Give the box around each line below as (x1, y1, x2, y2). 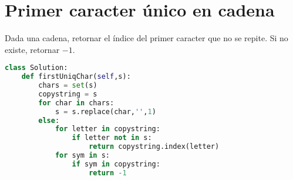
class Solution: (5, 64, 68, 72)
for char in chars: (38, 98, 114, 107)
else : (38, 116, 60, 125)
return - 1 (89, 168, 127, 177)
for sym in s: (55, 151, 110, 160)
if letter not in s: (72, 134, 152, 142)
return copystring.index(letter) (89, 142, 220, 151)
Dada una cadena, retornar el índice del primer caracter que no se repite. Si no (5, 32, 288, 44)
